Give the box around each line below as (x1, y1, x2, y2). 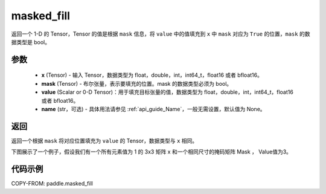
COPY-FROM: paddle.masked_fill (11, 180, 93, 187)
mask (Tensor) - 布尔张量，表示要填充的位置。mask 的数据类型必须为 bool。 (41, 80, 232, 87)
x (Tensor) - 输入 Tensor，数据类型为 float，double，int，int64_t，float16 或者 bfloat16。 (41, 71, 263, 79)
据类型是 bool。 (11, 38, 51, 45)
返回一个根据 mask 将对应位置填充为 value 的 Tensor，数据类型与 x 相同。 (11, 137, 198, 144)
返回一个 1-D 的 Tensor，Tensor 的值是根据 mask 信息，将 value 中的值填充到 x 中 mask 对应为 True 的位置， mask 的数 (11, 30, 310, 37)
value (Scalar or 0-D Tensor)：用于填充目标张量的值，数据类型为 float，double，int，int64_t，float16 (41, 88, 294, 96)
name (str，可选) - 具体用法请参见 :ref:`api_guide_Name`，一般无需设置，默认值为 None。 (41, 105, 266, 112)
